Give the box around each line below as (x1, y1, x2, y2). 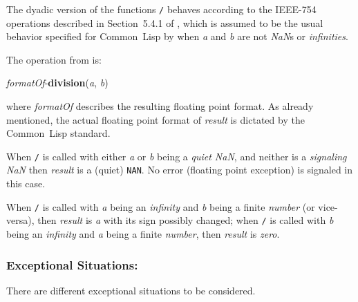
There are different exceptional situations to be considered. (6, 283, 256, 297)
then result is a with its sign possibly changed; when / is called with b (37, 213, 334, 227)
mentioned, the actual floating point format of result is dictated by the (6, 112, 305, 126)
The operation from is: (6, 52, 102, 66)
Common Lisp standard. (6, 126, 111, 140)
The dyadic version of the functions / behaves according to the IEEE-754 (6, 2, 317, 16)
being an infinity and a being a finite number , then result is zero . (6, 227, 280, 241)
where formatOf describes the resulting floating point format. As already (6, 99, 314, 113)
